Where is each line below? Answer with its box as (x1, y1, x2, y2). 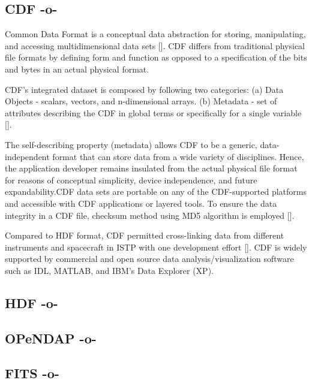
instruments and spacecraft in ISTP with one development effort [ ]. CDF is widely (5, 240, 307, 253)
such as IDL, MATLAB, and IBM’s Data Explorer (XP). (5, 264, 214, 276)
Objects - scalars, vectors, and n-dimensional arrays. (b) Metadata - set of (5, 95, 277, 107)
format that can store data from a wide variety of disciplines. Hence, (52, 150, 304, 162)
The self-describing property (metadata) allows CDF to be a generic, (5, 138, 257, 150)
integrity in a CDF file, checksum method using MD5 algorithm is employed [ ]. (5, 209, 295, 221)
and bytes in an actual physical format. (5, 62, 149, 75)
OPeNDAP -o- (5, 328, 97, 347)
